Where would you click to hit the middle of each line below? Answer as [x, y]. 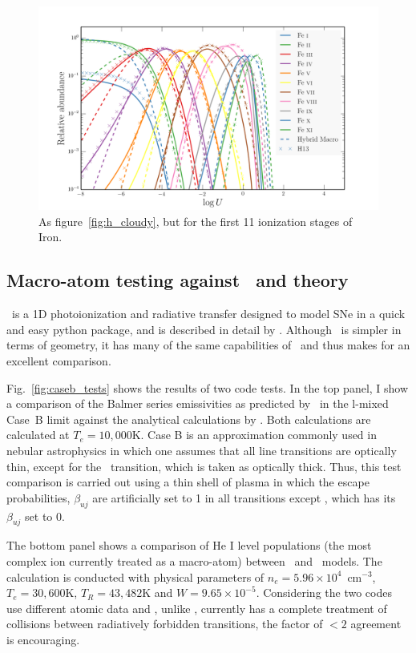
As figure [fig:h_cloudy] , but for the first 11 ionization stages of [196, 221]
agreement [376, 624]
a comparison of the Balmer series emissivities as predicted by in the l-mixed [198, 403]
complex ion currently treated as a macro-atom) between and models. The [194, 560]
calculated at [38, 435]
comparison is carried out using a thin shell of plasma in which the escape [188, 482]
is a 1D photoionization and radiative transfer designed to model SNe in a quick [208, 314]
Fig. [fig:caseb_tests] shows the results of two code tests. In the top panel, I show [208, 387]
